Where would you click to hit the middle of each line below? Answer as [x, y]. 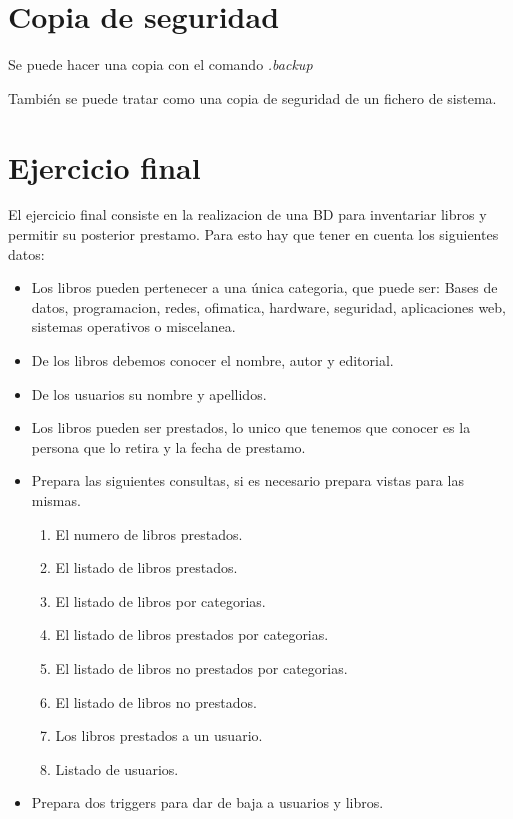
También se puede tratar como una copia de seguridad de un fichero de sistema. [252, 97]
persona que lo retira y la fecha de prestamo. [168, 446]
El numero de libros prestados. [149, 533]
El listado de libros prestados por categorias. [192, 634]
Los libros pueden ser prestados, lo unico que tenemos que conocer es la [251, 427]
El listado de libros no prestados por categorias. [201, 667]
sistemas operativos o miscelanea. [133, 326]
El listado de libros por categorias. [160, 600]
